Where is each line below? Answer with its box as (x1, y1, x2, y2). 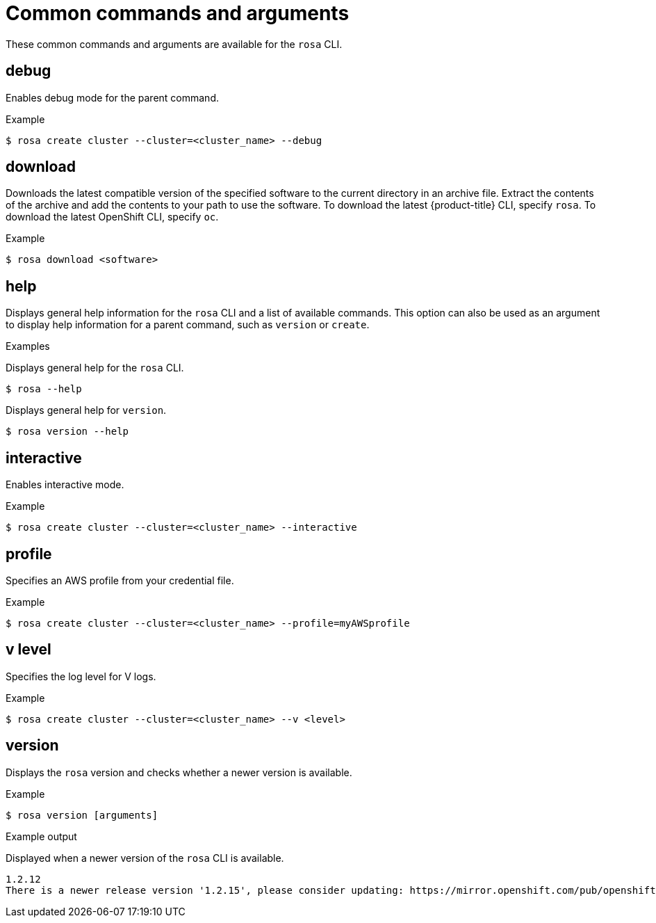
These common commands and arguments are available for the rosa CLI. (6, 38, 343, 50)
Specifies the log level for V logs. (6, 670, 156, 682)
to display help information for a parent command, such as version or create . (6, 319, 370, 331)
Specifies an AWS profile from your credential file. (6, 574, 234, 586)
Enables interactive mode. (6, 479, 124, 491)
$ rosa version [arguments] (6, 809, 158, 821)
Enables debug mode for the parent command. (6, 91, 219, 104)
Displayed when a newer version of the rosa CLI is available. (6, 851, 284, 864)
